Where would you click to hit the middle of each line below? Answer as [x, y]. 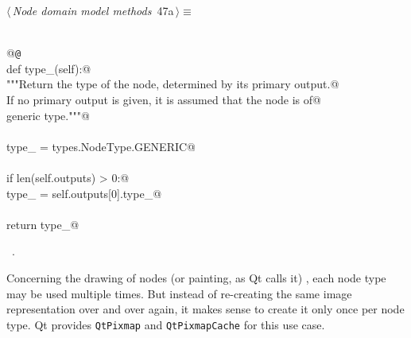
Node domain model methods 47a [93, 10]
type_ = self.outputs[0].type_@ [84, 193]
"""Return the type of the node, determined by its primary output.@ [173, 84]
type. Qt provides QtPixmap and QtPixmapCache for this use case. [166, 324]
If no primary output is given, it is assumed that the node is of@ [164, 100]
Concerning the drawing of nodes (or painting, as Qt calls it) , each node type [196, 277]
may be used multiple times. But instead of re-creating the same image [179, 293]
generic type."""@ [48, 115]
